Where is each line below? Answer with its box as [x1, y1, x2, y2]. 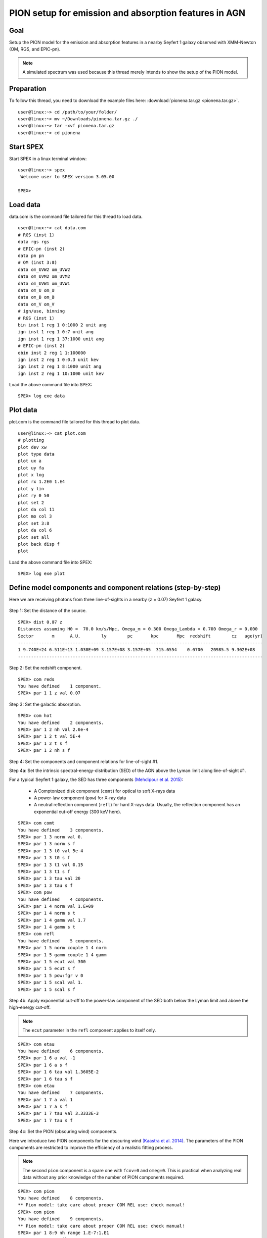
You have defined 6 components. [18, 1048, 104, 1054]
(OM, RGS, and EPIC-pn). [9, 46, 61, 52]
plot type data [18, 451, 55, 457]
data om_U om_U [18, 287, 55, 293]
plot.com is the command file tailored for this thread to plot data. [9, 419, 140, 425]
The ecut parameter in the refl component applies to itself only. [22, 1028, 156, 1033]
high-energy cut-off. [9, 1004, 51, 1010]
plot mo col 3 [18, 514, 52, 519]
